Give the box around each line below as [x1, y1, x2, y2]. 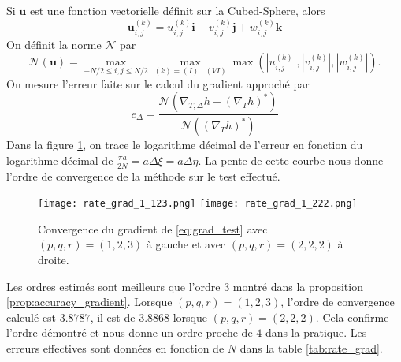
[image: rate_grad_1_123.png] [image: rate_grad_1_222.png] [38, 198, 358, 210]
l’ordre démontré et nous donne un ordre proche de [6, 324, 253, 341]
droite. [38, 251, 69, 267]
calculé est [6, 308, 57, 325]
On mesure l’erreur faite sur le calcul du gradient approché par [6, 75, 310, 91]
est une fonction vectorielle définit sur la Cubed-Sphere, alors [29, 2, 325, 18]
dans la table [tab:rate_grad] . [239, 339, 383, 356]
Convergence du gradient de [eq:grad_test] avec [38, 220, 268, 237]
